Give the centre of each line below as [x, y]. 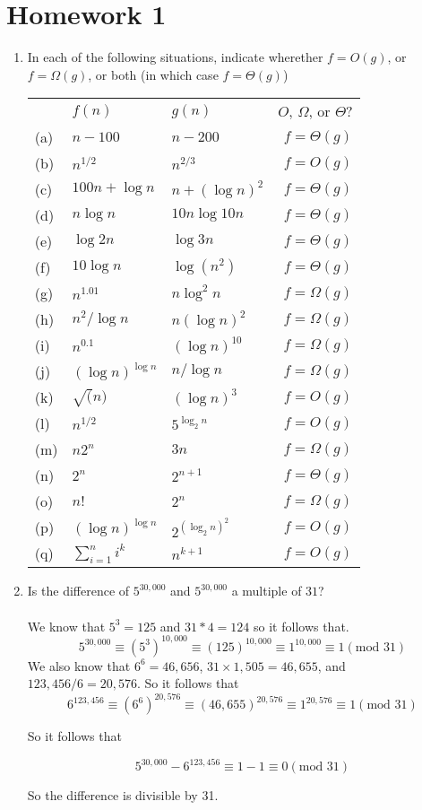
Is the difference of [78, 591]
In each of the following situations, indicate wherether [175, 57]
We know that [66, 626]
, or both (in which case [153, 74]
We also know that [79, 665]
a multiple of [267, 591]
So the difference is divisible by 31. [123, 795]
